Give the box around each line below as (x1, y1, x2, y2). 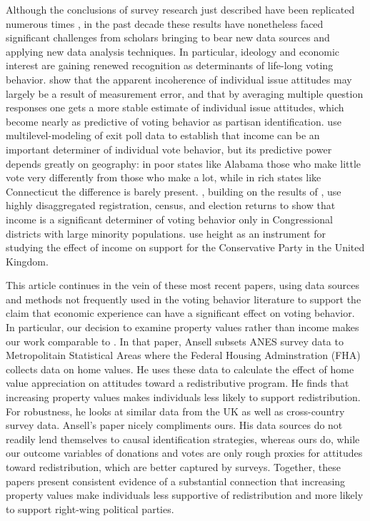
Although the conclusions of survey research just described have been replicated (6, 2, 355, 16)
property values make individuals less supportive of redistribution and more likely (6, 487, 364, 502)
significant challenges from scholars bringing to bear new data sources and (6, 30, 330, 45)
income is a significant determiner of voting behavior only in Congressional (6, 211, 333, 226)
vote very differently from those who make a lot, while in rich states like (6, 170, 321, 185)
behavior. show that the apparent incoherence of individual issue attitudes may (6, 71, 352, 86)
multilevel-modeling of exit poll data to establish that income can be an (6, 128, 320, 143)
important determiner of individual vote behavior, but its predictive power (6, 141, 332, 156)
